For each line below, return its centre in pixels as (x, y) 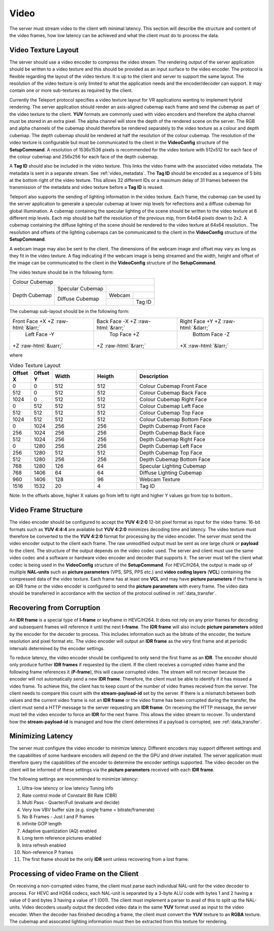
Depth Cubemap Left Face (171, 446)
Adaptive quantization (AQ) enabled (59, 831)
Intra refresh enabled (44, 845)
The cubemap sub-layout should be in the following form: (69, 311)
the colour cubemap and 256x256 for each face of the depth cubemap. (84, 156)
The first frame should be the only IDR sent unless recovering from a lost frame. (106, 859)
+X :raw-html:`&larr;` (204, 345)
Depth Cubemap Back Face (172, 433)
